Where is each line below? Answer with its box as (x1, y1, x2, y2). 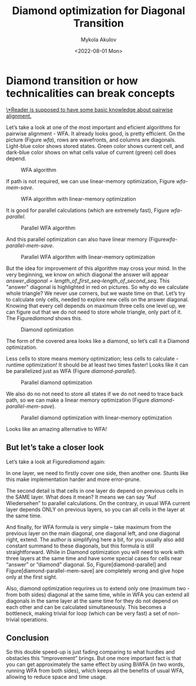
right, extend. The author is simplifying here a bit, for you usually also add (6, 536, 184, 543)
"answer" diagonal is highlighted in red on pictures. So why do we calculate (6, 283, 189, 290)
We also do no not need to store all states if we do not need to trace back (6, 390, 184, 397)
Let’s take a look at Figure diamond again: (6, 458, 106, 465)
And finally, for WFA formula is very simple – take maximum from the (6, 523, 171, 530)
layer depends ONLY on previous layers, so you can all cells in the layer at (6, 506, 185, 513)
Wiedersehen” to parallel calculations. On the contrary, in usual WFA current (6, 499, 191, 506)
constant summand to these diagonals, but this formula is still (6, 542, 154, 549)
